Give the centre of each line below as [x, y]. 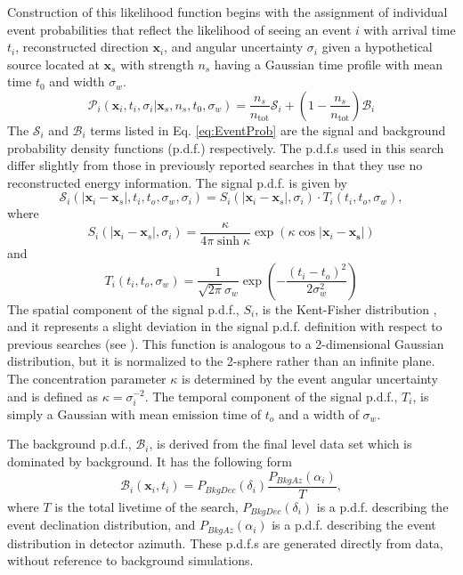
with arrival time [410, 29]
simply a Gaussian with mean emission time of [134, 413]
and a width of [319, 413]
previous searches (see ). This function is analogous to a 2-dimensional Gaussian [226, 343]
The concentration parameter [87, 378]
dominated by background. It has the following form [150, 461]
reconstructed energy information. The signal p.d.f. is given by [177, 182]
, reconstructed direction [82, 47]
